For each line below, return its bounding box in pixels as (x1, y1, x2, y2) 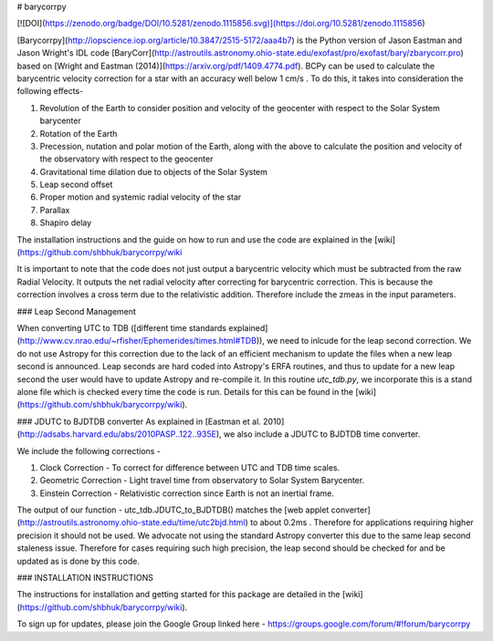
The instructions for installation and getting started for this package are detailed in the (16, 589, 341, 600)
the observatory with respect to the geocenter (39, 153, 214, 164)
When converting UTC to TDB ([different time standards (16, 322, 227, 333)
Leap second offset (39, 179, 113, 191)
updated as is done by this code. (16, 555, 141, 566)
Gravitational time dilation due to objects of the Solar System (39, 166, 268, 177)
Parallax (39, 204, 70, 215)
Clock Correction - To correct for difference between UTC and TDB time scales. (39, 461, 341, 473)
